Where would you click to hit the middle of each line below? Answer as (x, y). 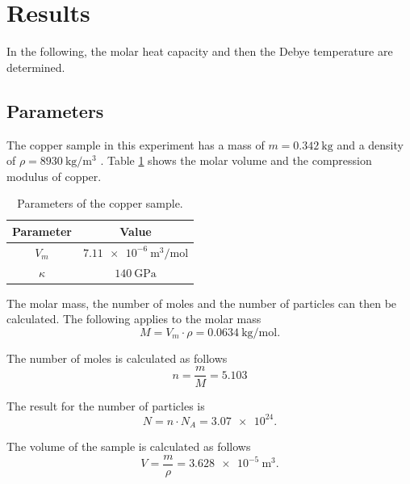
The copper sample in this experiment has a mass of (136, 144)
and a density (370, 144)
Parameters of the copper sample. (100, 203)
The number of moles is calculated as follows (117, 358)
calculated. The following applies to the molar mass (134, 319)
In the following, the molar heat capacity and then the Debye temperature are (200, 51)
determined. (36, 67)
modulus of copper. (54, 176)
